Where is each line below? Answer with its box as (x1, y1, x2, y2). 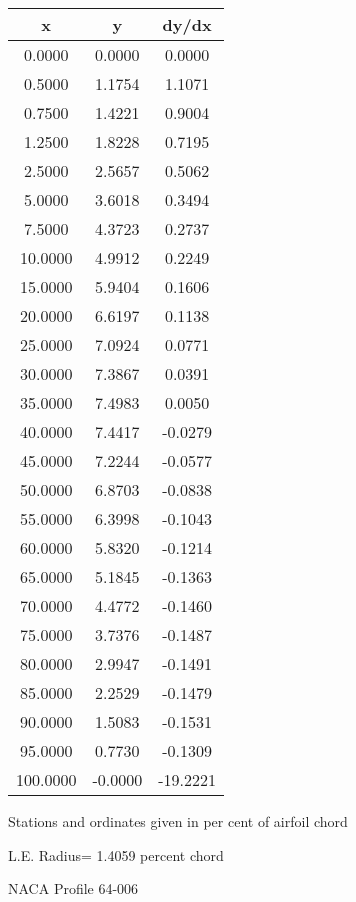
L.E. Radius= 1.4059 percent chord (8, 844, 224, 865)
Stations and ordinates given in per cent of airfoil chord (8, 811, 348, 831)
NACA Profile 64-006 (8, 878, 139, 899)
